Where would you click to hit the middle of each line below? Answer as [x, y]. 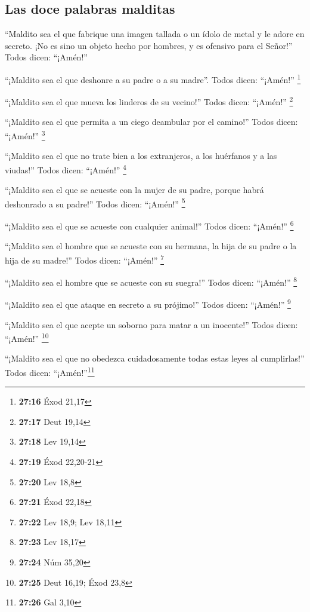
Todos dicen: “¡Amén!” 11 [50, 371]
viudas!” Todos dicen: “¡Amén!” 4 [66, 169]
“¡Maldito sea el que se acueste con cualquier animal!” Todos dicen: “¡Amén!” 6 [149, 225]
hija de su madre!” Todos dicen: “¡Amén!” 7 [84, 259]
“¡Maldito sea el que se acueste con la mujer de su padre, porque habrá [134, 190]
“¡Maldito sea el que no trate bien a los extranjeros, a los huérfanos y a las [141, 156]
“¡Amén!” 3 [25, 135]
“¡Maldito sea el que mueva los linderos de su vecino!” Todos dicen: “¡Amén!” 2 [149, 101]
